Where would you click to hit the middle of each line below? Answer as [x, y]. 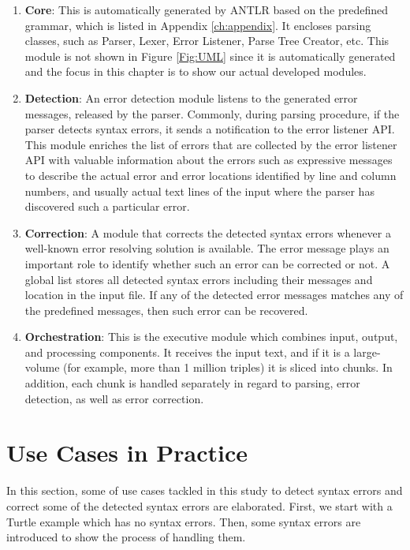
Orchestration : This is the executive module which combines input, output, [211, 337]
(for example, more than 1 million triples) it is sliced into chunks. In [228, 367]
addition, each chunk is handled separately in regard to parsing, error [192, 383]
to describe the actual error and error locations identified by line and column [211, 175]
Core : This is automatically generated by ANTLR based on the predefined [207, 9]
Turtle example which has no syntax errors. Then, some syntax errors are [184, 521]
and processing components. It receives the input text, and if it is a [187, 352]
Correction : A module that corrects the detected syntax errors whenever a [208, 232]
